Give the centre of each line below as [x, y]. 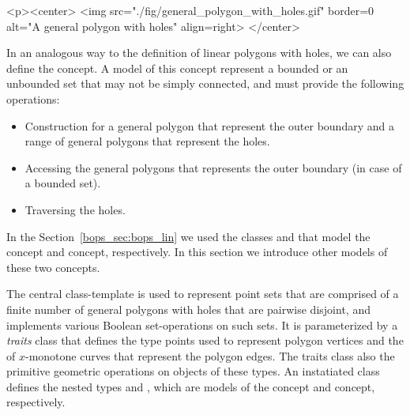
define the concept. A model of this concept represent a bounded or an [177, 68]
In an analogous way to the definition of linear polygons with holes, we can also [199, 53]
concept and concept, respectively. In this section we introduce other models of [197, 252]
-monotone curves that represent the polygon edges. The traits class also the [210, 355]
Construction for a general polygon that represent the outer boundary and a [209, 125]
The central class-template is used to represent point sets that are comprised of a [203, 294]
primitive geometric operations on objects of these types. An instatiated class [193, 371]
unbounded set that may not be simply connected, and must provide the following [205, 83]
